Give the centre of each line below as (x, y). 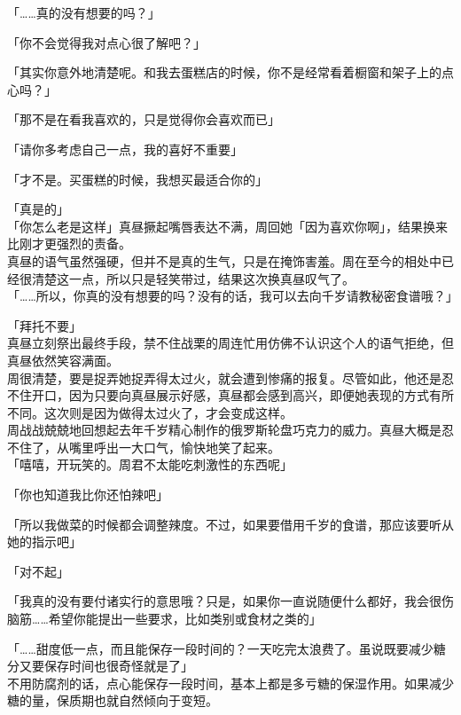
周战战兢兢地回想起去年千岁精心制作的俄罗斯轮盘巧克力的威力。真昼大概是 (224, 430)
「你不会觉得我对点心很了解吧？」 (106, 42)
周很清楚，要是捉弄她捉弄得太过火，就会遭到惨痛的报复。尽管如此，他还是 (224, 377)
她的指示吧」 (44, 542)
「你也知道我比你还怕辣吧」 (88, 495)
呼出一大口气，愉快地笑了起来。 (187, 447)
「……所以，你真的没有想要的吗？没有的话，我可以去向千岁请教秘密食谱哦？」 (233, 296)
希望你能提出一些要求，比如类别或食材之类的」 (185, 619)
